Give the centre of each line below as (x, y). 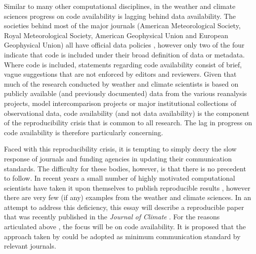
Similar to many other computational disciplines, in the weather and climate (120, 6)
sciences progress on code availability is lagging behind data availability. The (120, 16)
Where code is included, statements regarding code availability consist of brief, (123, 64)
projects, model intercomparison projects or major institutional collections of (120, 103)
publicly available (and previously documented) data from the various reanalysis (126, 93)
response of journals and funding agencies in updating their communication (118, 158)
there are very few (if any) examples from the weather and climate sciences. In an (128, 197)
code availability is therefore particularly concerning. (84, 132)
